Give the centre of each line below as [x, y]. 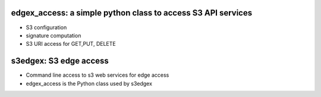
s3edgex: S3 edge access [60, 61]
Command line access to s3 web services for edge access [97, 75]
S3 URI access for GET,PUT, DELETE [71, 44]
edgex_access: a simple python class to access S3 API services [132, 13]
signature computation [53, 35]
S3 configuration [46, 27]
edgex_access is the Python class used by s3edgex [89, 83]
